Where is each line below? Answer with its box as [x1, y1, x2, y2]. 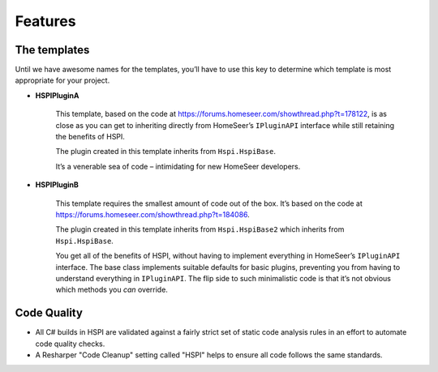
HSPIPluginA [35, 90, 80, 100]
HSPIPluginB [35, 180, 79, 190]
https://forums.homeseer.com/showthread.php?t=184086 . [55, 209, 251, 219]
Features [15, 12, 76, 30]
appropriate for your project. [15, 75, 110, 85]
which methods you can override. [55, 284, 168, 295]
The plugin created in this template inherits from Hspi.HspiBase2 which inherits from [55, 224, 345, 234]
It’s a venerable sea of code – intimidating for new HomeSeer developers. [55, 161, 301, 171]
